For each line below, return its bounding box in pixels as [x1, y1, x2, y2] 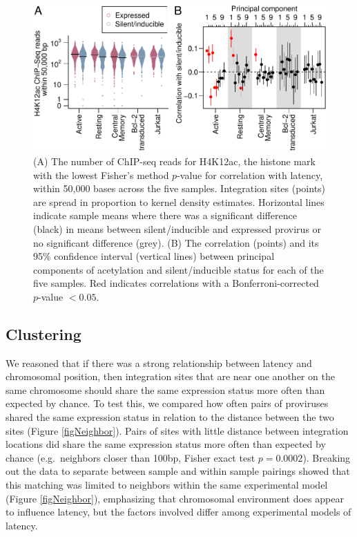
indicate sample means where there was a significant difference [33, 208, 297, 223]
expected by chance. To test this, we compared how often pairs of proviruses [6, 396, 329, 411]
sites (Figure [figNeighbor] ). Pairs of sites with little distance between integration [6, 423, 349, 437]
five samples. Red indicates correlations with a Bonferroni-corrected [33, 276, 319, 290]
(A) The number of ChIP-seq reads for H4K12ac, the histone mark [33, 153, 316, 168]
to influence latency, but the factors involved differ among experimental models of [6, 505, 351, 519]
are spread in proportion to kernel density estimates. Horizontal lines [33, 194, 325, 209]
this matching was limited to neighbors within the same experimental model [6, 478, 328, 492]
